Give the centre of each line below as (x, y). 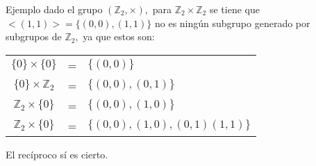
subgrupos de (34, 36)
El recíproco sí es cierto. (57, 154)
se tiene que (234, 9)
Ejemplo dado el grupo (54, 9)
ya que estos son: (119, 36)
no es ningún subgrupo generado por (232, 23)
